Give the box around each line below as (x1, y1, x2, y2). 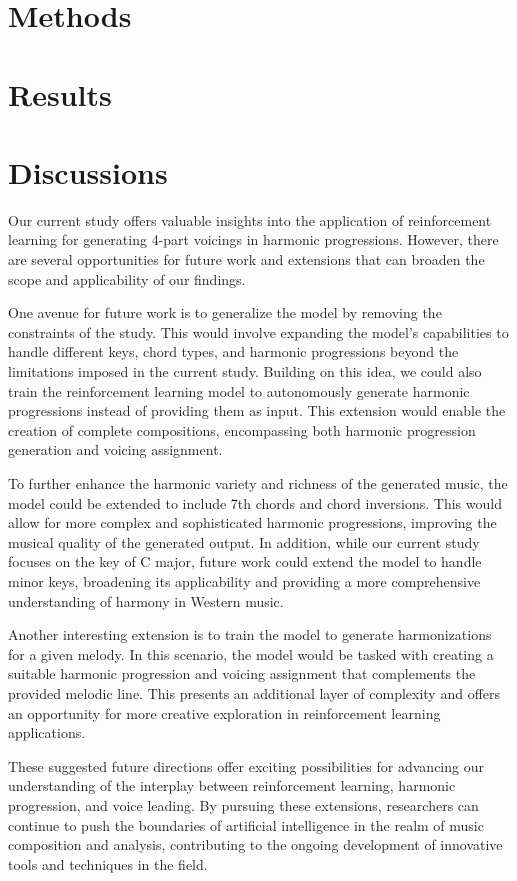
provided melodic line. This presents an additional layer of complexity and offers (8, 682, 501, 703)
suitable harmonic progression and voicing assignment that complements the (8, 663, 476, 684)
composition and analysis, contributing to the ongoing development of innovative (8, 834, 503, 855)
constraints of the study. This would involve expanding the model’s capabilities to (8, 321, 509, 342)
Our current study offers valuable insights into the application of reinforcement (8, 209, 492, 230)
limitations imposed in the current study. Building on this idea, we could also (8, 361, 482, 382)
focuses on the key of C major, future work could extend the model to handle (8, 551, 482, 572)
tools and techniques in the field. (8, 853, 208, 874)
